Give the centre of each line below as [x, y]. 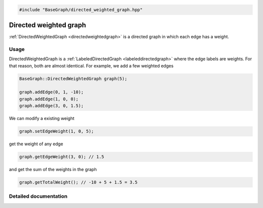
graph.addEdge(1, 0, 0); [49, 99]
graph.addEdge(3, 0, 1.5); [51, 106]
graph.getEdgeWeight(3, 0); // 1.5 [62, 157]
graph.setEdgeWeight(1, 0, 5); [57, 131]
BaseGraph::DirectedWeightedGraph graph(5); [73, 78]
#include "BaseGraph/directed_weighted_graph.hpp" [81, 9]
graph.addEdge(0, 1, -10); [51, 92]
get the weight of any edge [36, 144]
